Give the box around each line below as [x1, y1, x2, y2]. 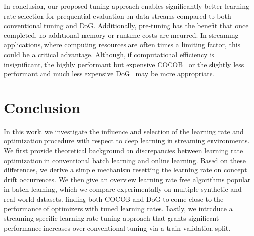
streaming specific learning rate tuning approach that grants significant [4, 213, 219, 223]
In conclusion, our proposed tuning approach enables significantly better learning [4, 1, 250, 11]
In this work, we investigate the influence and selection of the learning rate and [4, 126, 244, 136]
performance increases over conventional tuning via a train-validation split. [4, 222, 231, 233]
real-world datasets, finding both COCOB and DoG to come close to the [4, 194, 224, 204]
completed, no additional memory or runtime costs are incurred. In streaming [4, 30, 239, 40]
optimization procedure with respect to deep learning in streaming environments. [4, 135, 250, 146]
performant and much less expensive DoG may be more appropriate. [4, 68, 214, 79]
